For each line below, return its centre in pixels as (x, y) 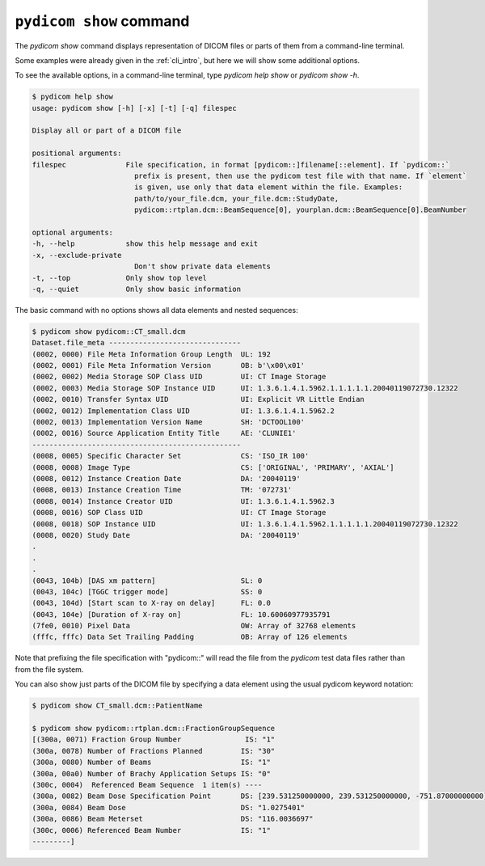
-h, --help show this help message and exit (145, 244)
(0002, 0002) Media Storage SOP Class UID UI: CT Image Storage (179, 377)
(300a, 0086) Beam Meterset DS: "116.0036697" (173, 819)
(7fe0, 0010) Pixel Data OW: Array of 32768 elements (194, 626)
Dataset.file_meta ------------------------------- (137, 343)
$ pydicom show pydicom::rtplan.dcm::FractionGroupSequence (154, 728)
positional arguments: (77, 153)
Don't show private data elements (202, 266)
